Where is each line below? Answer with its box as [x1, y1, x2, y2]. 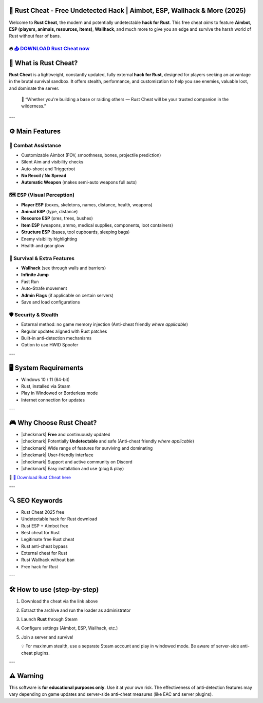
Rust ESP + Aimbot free [21, 522, 69, 529]
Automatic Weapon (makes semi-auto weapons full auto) [21, 180, 137, 185]
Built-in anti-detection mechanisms [21, 335, 92, 341]
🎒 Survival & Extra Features [9, 255, 75, 261]
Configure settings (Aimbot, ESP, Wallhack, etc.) [21, 625, 118, 631]
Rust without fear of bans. [9, 33, 61, 39]
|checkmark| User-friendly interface [21, 452, 94, 458]
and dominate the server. [9, 85, 59, 91]
